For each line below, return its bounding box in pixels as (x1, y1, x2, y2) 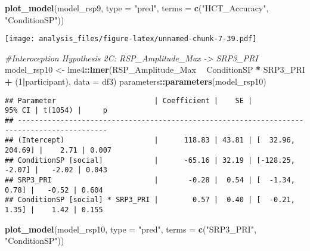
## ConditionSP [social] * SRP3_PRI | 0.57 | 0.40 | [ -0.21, (5, 196, 295, 204)
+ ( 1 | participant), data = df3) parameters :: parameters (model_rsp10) (5, 75, 266, 88)
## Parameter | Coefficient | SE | (5, 96, 253, 105)
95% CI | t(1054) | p (5, 106, 107, 115)
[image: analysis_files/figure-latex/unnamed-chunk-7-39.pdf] (5, 35, 257, 44)
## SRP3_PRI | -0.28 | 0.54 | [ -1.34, (5, 175, 295, 184)
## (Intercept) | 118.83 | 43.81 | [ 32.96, (5, 136, 295, 145)
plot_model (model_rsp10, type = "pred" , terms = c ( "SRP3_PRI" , (5, 222, 256, 235)
